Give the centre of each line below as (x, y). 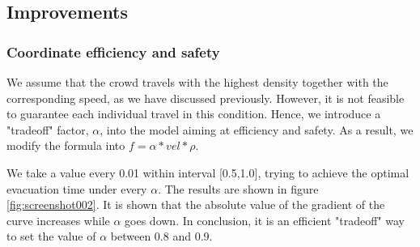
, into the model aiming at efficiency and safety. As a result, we (257, 129)
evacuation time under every (77, 188)
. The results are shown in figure (238, 188)
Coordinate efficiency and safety (113, 51)
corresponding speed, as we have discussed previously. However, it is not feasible (206, 98)
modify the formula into (66, 145)
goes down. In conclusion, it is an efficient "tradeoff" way (265, 220)
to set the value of (51, 236)
